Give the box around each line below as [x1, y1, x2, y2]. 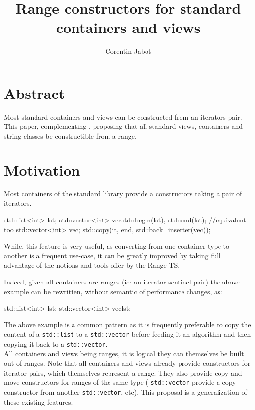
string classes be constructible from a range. [4, 131, 137, 141]
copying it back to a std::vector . [4, 338, 108, 348]
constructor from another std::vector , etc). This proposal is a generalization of [4, 387, 247, 397]
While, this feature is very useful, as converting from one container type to [4, 241, 230, 251]
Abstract [4, 83, 65, 103]
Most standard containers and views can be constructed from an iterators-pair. [4, 111, 242, 122]
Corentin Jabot [105, 46, 151, 56]
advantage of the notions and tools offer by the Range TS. [4, 260, 180, 270]
